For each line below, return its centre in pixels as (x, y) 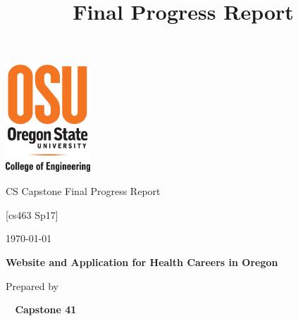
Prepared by (32, 285)
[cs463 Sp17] (32, 214)
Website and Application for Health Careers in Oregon (142, 262)
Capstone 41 (46, 309)
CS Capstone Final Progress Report (83, 191)
